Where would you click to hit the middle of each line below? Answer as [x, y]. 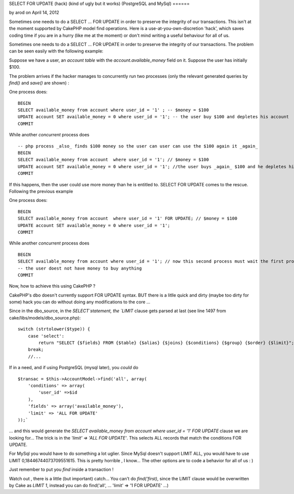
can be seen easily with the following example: [56, 51]
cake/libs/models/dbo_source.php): [45, 318]
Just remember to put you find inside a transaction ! [61, 469]
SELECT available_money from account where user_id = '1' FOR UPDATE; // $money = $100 [128, 219]
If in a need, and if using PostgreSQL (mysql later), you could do [74, 368]
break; [36, 350]
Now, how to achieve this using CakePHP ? [52, 286]
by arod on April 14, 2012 [34, 13]
